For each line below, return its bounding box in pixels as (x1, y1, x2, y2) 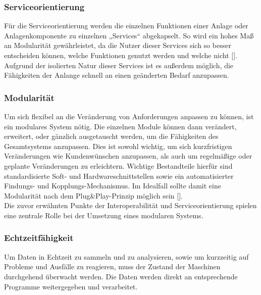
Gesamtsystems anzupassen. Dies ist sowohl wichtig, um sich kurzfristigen (4, 140, 232, 151)
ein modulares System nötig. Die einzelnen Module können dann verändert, (4, 121, 237, 131)
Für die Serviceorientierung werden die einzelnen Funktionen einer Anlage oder (4, 20, 248, 31)
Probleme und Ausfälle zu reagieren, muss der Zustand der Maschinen (4, 261, 221, 272)
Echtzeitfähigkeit (4, 231, 74, 244)
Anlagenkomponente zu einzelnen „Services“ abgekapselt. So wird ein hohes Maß (4, 30, 254, 40)
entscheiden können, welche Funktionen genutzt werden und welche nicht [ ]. (4, 50, 237, 60)
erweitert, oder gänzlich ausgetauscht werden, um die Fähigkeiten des (4, 131, 219, 141)
